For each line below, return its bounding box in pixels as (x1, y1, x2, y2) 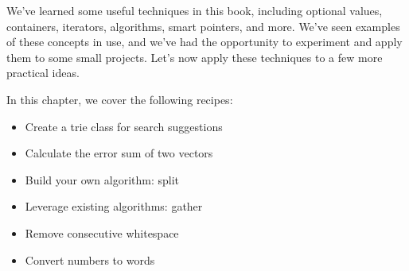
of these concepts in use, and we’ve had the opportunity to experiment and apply (6, 33, 403, 50)
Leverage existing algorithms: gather (25, 198, 203, 215)
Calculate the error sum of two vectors (25, 145, 213, 161)
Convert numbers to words (25, 251, 155, 268)
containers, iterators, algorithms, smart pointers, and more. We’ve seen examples (6, 17, 400, 34)
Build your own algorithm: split (25, 171, 180, 188)
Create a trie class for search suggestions (25, 118, 223, 134)
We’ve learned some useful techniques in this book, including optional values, (6, 2, 383, 18)
